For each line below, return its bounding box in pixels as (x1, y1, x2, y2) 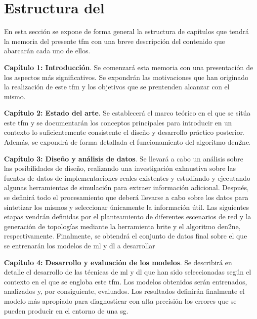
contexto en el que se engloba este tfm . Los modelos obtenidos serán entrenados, (4, 276, 247, 286)
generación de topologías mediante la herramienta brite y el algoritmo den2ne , (4, 221, 241, 231)
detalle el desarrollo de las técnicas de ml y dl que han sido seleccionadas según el (4, 267, 251, 277)
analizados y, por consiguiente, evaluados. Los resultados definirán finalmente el (4, 286, 245, 296)
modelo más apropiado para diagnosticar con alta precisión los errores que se (4, 295, 237, 306)
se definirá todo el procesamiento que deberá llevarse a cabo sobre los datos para (4, 192, 249, 202)
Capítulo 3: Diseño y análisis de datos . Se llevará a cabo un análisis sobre (4, 153, 243, 163)
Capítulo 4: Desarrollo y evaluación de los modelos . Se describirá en (4, 257, 232, 267)
